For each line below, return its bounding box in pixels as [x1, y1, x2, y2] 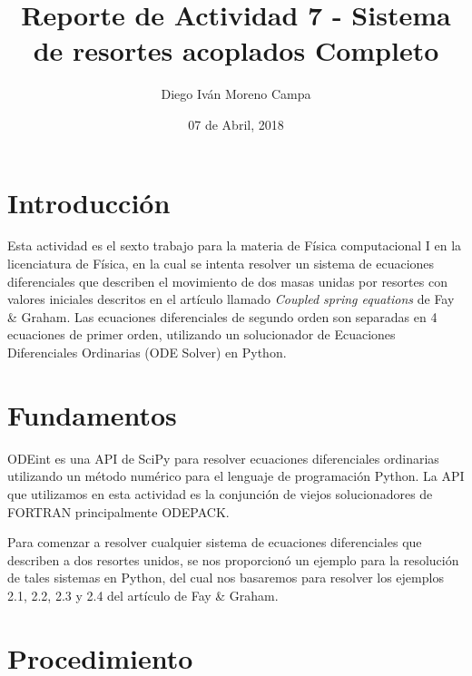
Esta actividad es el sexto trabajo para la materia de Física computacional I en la [7, 236, 462, 255]
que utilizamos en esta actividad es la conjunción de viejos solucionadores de [7, 484, 433, 503]
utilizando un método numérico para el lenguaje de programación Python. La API [7, 466, 465, 485]
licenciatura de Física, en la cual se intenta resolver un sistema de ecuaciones [7, 254, 435, 273]
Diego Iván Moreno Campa [161, 84, 311, 103]
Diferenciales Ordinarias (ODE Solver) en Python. [7, 343, 287, 361]
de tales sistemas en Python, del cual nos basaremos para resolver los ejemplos [7, 568, 444, 587]
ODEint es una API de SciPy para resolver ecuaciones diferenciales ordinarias [7, 448, 439, 467]
